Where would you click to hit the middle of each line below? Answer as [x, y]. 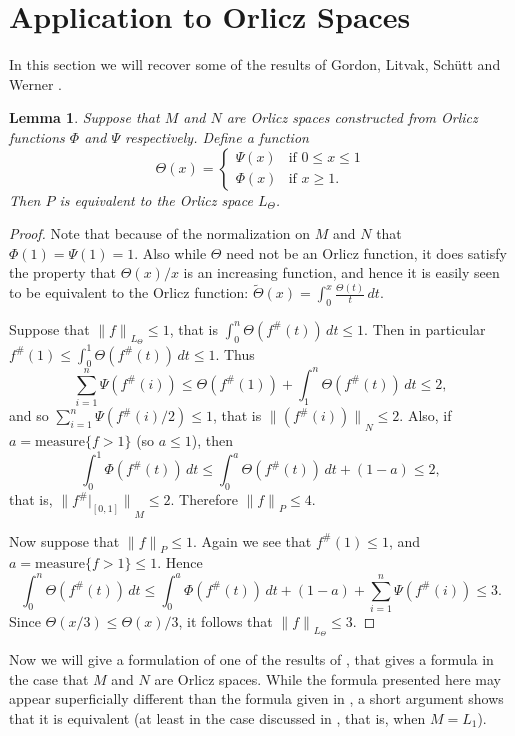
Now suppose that [64, 540]
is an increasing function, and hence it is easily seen [341, 272]
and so [29, 415]
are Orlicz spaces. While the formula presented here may [327, 678]
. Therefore [204, 499]
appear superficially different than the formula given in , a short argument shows [256, 698]
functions [37, 136]
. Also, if [425, 415]
